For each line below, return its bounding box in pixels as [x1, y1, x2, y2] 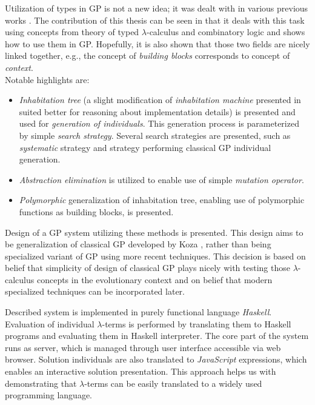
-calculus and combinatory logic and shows [146, 25, 305, 38]
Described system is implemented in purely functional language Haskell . [5, 306, 272, 318]
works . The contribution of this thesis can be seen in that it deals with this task [5, 13, 305, 26]
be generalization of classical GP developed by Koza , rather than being [5, 238, 271, 250]
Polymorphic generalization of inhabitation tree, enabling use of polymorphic [19, 193, 305, 206]
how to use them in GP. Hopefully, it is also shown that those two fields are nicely [5, 37, 310, 50]
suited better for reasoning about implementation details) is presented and [19, 105, 296, 118]
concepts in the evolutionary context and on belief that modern [36, 273, 273, 286]
